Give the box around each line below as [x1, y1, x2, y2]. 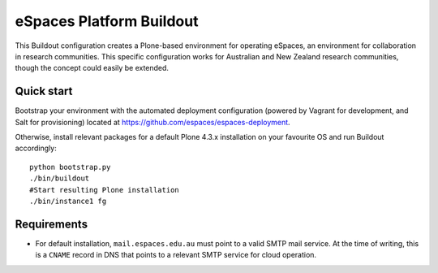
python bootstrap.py [29, 162, 111, 171]
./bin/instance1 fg [29, 196, 107, 206]
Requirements [15, 217, 88, 231]
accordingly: [15, 143, 57, 154]
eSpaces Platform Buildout [15, 12, 199, 30]
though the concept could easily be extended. [15, 63, 170, 73]
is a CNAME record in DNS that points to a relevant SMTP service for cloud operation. [35, 250, 316, 260]
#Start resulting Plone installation [29, 185, 180, 194]
